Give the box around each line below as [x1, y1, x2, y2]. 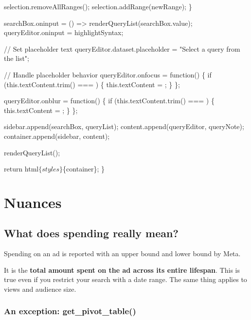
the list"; [4, 53, 29, 63]
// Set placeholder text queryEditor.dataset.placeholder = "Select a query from [4, 43, 240, 54]
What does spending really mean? [4, 226, 179, 241]
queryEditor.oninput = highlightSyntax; [4, 27, 124, 38]
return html [4, 164, 39, 174]
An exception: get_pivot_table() [4, 304, 136, 317]
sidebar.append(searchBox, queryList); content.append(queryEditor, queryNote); [4, 121, 244, 132]
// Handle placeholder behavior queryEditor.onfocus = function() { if [4, 69, 212, 79]
